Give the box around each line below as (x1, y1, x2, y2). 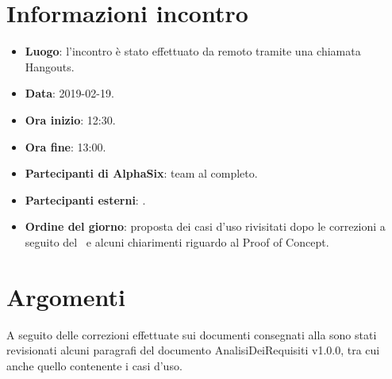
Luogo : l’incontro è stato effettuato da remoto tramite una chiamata (25, 43, 361, 59)
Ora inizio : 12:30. (25, 111, 116, 128)
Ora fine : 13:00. (25, 138, 106, 155)
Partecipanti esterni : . (25, 191, 146, 208)
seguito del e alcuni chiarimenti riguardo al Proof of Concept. (25, 233, 329, 250)
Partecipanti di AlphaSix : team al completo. (25, 165, 258, 182)
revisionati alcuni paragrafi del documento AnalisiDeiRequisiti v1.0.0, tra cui (6, 342, 380, 358)
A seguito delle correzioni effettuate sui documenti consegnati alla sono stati (6, 326, 377, 343)
